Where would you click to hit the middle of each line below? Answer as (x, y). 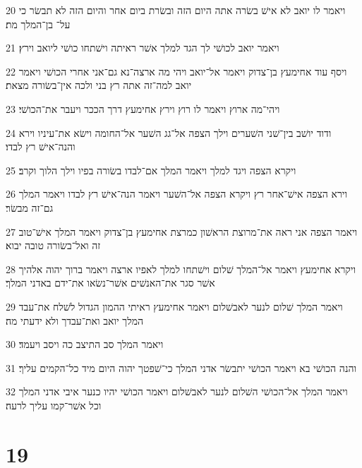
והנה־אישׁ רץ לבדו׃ (41, 146)
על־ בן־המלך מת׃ (38, 24)
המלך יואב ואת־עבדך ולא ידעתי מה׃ (75, 320)
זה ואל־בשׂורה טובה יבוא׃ (53, 245)
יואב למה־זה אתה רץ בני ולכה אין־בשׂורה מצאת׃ (99, 85)
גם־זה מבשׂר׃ (30, 207)
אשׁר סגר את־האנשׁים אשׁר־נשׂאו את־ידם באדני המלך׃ (110, 283)
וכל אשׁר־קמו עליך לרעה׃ (54, 405)
